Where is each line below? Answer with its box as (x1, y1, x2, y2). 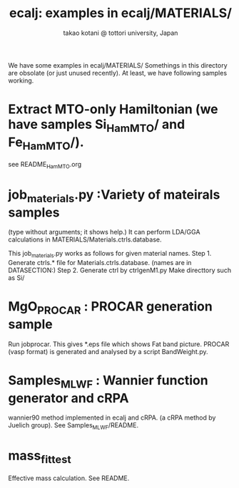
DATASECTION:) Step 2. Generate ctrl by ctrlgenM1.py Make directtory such (8, 266, 231, 275)
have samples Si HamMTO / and (8, 116, 185, 135)
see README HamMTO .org (8, 160, 82, 170)
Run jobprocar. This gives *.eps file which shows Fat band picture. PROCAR (8, 340, 230, 348)
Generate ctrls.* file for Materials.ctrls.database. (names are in (8, 259, 192, 267)
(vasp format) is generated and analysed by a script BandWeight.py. (8, 347, 208, 355)
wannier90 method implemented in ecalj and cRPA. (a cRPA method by (8, 413, 216, 422)
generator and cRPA (8, 390, 129, 406)
